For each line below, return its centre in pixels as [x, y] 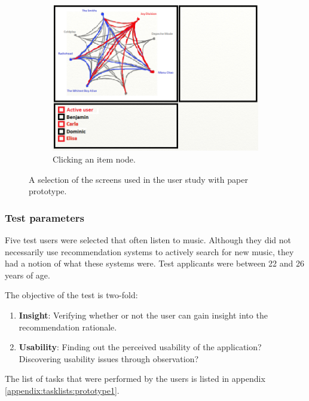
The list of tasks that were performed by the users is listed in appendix [135, 379]
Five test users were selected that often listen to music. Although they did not [148, 240]
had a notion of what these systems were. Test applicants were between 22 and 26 [154, 263]
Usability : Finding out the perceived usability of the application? [140, 347]
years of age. [27, 275]
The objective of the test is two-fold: [71, 295]
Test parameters [45, 217]
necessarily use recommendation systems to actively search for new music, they [149, 251]
